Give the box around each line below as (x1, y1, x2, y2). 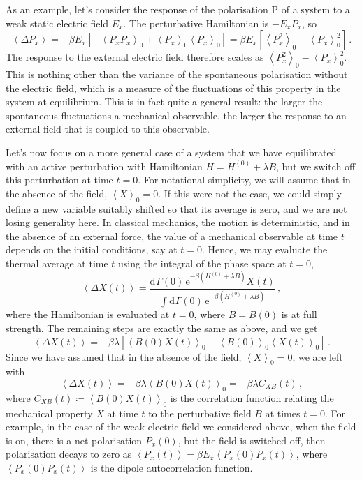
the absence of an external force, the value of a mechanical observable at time (6, 228, 338, 243)
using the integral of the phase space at (118, 255, 287, 270)
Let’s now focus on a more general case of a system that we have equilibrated (6, 144, 337, 159)
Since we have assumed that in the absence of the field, (6, 349, 242, 363)
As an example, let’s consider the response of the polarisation (6, 2, 268, 16)
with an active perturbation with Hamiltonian (6, 158, 203, 173)
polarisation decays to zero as (6, 447, 132, 461)
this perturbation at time (6, 172, 113, 187)
